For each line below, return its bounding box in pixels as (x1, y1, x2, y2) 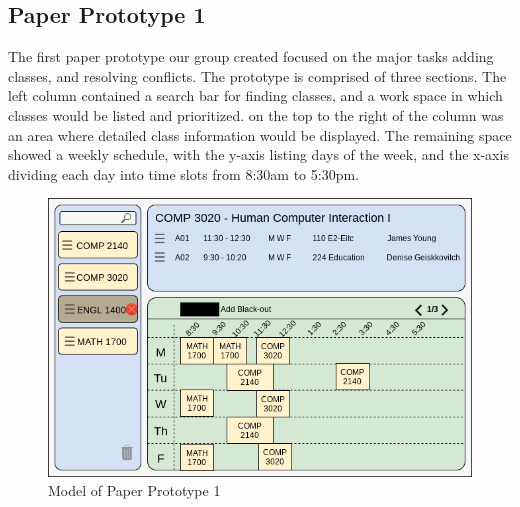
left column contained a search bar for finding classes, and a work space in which (8, 85, 503, 106)
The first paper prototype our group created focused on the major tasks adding (8, 46, 494, 67)
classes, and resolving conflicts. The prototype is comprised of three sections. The (8, 65, 507, 86)
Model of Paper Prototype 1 (48, 480, 221, 501)
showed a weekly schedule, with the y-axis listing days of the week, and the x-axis (8, 144, 509, 165)
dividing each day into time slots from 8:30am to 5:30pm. (8, 163, 359, 184)
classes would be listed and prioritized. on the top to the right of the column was (8, 104, 504, 125)
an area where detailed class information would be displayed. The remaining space (8, 124, 512, 145)
